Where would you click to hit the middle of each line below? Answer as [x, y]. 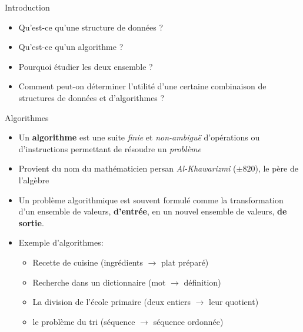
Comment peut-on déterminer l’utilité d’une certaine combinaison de [142, 86]
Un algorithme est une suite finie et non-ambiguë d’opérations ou [139, 137]
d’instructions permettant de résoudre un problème [110, 148]
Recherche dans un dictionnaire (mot [99, 282]
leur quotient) [234, 302]
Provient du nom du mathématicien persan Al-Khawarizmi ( [127, 168]
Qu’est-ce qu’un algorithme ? [71, 47]
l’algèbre [34, 180]
